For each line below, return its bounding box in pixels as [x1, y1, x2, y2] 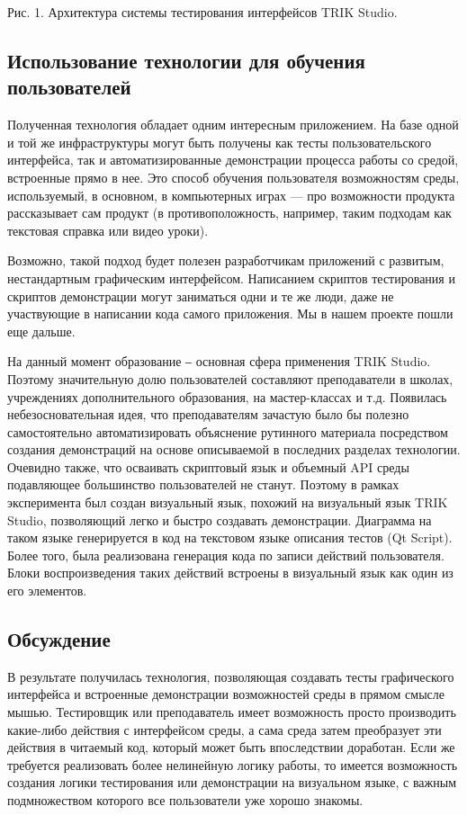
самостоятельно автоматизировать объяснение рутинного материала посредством [7, 422, 448, 441]
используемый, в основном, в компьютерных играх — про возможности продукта [7, 185, 455, 204]
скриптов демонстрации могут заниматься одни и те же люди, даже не [7, 286, 394, 305]
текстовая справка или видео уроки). [7, 220, 209, 239]
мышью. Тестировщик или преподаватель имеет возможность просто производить [7, 703, 456, 721]
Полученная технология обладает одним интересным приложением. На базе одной [7, 115, 459, 134]
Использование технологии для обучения [7, 46, 365, 74]
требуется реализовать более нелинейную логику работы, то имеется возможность [7, 755, 458, 774]
